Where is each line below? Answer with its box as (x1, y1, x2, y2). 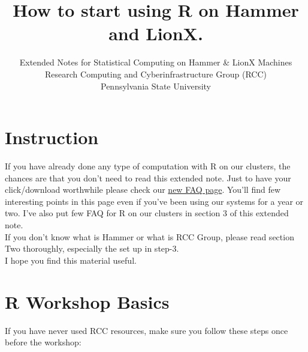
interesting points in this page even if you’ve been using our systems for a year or (5, 195, 304, 207)
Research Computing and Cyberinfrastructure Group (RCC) (45, 67, 267, 80)
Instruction (5, 125, 99, 150)
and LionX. (108, 21, 203, 46)
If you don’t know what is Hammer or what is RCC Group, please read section (5, 230, 294, 243)
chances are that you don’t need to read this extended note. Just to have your (5, 171, 291, 184)
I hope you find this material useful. (5, 253, 137, 266)
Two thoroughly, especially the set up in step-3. (5, 242, 179, 255)
